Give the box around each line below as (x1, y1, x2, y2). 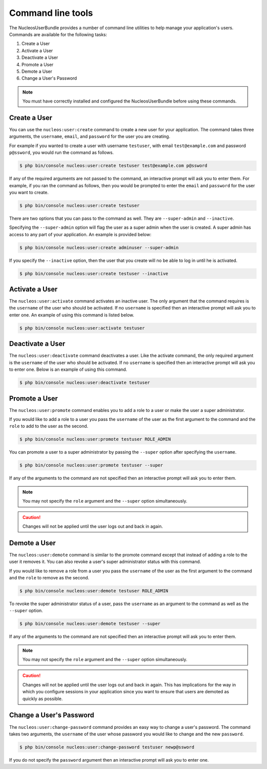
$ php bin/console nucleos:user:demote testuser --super (19, 621, 161, 626)
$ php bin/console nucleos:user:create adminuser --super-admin (19, 245, 179, 250)
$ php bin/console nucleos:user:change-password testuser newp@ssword (19, 744, 195, 750)
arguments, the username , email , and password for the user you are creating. (9, 134, 171, 140)
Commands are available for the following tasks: (9, 31, 107, 37)
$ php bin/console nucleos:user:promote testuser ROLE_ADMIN (19, 436, 171, 442)
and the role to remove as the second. (9, 574, 89, 580)
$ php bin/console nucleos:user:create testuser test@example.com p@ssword (19, 163, 208, 168)
